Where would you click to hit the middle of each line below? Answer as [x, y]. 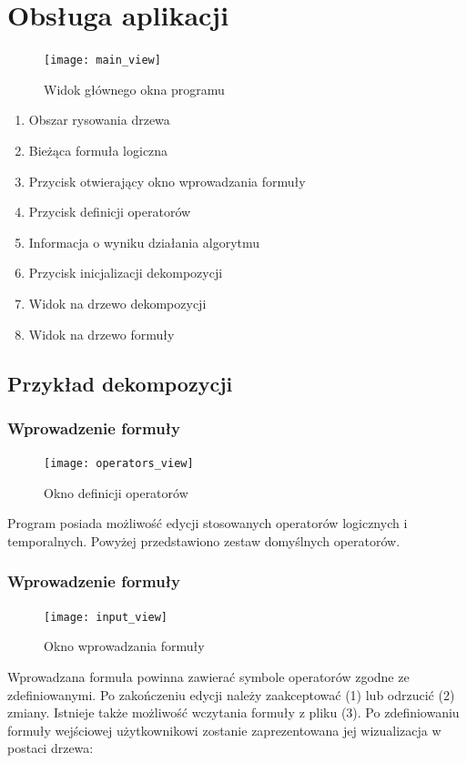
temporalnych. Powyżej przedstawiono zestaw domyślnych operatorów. [204, 540]
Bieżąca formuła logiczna [98, 150]
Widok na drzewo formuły [102, 334]
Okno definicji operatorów [116, 492]
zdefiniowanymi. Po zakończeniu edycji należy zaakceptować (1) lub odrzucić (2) [231, 694]
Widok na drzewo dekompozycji [117, 303]
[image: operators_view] [119, 464]
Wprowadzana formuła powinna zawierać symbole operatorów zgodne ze [208, 677]
